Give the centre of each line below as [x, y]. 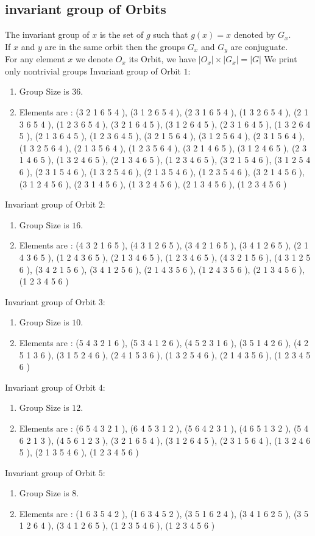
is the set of [122, 34]
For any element [35, 59]
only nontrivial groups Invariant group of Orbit [93, 71]
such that [171, 34]
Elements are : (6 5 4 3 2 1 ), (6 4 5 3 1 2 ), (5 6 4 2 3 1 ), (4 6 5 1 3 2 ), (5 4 [164, 428]
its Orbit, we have [162, 59]
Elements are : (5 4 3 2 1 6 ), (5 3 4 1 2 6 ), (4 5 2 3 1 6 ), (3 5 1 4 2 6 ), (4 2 [164, 342]
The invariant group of [47, 34]
